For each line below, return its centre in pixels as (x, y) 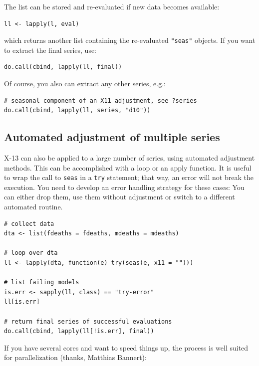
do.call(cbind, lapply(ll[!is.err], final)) (79, 331)
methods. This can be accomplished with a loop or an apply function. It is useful (128, 167)
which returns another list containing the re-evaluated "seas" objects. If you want (130, 40)
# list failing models (42, 282)
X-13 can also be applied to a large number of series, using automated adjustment (129, 158)
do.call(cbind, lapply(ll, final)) (63, 67)
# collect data (29, 224)
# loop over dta (31, 253)
